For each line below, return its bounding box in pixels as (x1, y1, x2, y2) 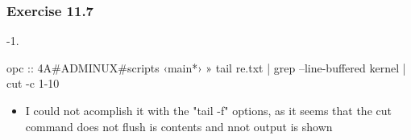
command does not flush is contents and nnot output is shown (25, 117, 333, 134)
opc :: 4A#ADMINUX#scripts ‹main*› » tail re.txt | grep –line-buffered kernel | (6, 59, 406, 76)
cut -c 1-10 (6, 75, 60, 92)
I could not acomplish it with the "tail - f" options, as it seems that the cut (25, 102, 392, 118)
